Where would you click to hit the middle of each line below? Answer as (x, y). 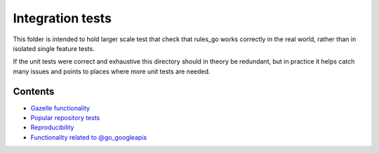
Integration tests (62, 18)
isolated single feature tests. (54, 48)
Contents (34, 91)
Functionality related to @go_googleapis (89, 137)
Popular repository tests (65, 118)
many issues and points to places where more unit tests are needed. (112, 71)
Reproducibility (52, 127)
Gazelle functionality (60, 108)
